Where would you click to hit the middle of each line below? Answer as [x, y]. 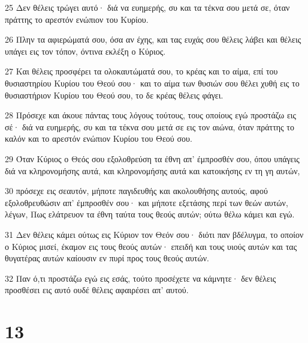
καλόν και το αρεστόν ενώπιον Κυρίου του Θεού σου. [99, 138]
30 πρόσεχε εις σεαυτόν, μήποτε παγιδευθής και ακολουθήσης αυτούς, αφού [136, 191]
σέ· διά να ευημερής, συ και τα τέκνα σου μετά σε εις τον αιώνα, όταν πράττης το [150, 126]
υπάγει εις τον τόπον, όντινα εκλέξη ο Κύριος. [85, 51]
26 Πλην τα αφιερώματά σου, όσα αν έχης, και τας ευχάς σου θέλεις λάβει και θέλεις [153, 39]
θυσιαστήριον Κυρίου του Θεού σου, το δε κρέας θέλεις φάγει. [114, 95]
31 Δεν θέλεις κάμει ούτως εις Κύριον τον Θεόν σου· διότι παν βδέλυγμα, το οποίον [154, 234]
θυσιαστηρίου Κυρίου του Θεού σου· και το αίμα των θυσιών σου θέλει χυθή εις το [152, 83]
